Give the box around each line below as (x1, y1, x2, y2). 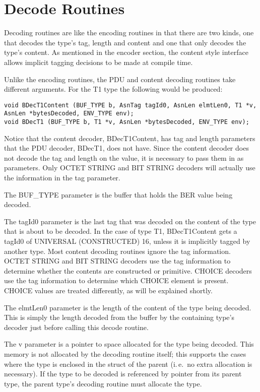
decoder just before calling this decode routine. (4, 321, 149, 332)
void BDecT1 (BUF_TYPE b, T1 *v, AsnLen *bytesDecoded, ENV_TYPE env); (4, 118, 249, 125)
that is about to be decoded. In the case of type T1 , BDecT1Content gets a (4, 226, 237, 236)
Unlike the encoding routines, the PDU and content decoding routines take (4, 74, 236, 84)
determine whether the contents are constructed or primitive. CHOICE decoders (4, 265, 252, 276)
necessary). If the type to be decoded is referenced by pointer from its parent (4, 368, 242, 379)
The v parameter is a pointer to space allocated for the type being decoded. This (4, 339, 254, 349)
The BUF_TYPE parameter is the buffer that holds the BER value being (4, 189, 233, 200)
